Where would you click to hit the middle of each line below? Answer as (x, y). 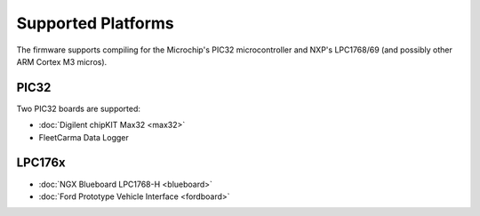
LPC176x (41, 163)
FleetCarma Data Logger (84, 137)
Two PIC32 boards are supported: (79, 108)
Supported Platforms (96, 23)
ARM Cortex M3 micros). (62, 61)
